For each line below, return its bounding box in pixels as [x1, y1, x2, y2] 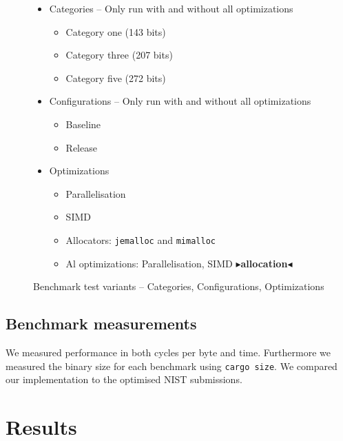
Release [65, 140, 97, 154]
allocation [240, 256, 288, 270]
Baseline [65, 116, 101, 131]
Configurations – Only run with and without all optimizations [49, 94, 311, 108]
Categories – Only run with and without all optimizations [49, 1, 293, 15]
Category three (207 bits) [65, 48, 173, 62]
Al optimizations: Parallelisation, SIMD [65, 256, 233, 270]
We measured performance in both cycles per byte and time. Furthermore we [6, 345, 331, 359]
